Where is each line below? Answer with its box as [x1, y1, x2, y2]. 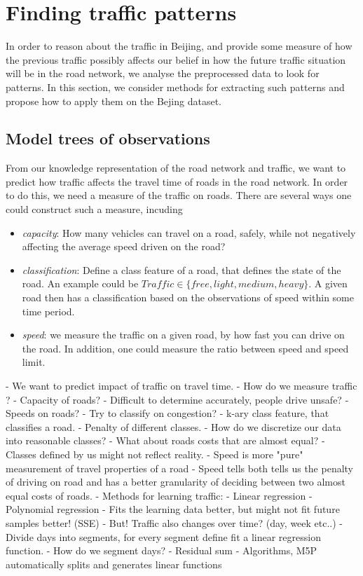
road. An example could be [22, 276, 139, 291]
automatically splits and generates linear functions [6, 556, 222, 571]
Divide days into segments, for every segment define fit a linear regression [6, 529, 321, 544]
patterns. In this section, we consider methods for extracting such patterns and [6, 79, 345, 94]
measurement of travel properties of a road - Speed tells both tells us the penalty [6, 460, 354, 475]
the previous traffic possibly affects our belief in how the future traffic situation [6, 52, 346, 67]
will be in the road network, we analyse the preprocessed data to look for [6, 66, 320, 81]
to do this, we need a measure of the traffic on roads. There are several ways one [6, 188, 352, 203]
